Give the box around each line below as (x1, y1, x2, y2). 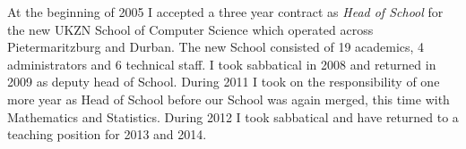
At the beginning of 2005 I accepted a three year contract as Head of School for (7, 3, 444, 21)
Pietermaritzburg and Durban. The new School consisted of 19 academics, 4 (7, 37, 425, 56)
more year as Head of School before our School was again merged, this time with (7, 89, 450, 108)
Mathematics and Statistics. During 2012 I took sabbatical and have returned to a (7, 107, 459, 126)
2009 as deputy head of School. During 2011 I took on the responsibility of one (7, 72, 440, 91)
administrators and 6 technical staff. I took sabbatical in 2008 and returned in (7, 54, 436, 73)
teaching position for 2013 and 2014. (7, 125, 207, 144)
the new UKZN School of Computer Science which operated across (7, 20, 374, 38)
